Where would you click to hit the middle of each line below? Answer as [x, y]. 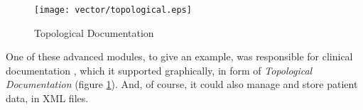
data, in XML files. [47, 98]
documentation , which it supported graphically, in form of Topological [159, 70]
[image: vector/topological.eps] [113, 10]
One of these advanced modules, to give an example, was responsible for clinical [179, 56]
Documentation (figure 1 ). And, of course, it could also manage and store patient [182, 84]
